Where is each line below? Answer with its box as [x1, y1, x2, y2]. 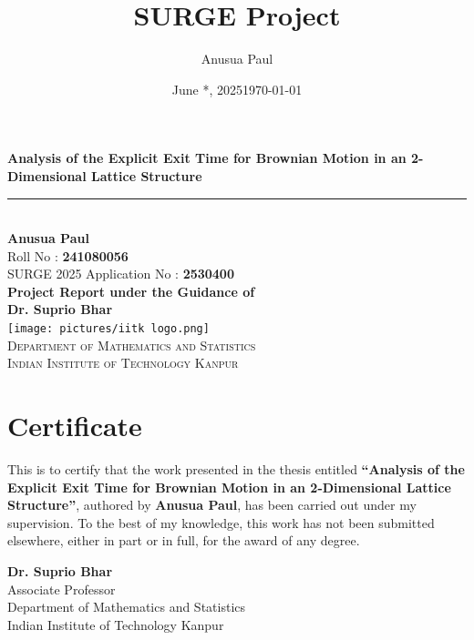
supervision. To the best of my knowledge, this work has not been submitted [7, 513, 435, 532]
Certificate [7, 407, 142, 444]
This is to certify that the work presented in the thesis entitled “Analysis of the [7, 460, 465, 479]
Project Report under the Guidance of [7, 281, 255, 300]
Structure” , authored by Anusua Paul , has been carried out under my [7, 495, 417, 514]
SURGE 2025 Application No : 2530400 [7, 264, 234, 283]
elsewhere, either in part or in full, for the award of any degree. [7, 531, 360, 550]
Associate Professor [7, 579, 116, 598]
